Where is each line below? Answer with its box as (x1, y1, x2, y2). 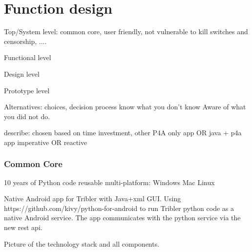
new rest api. (4, 222, 42, 232)
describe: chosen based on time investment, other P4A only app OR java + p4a (4, 127, 242, 138)
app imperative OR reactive (4, 137, 87, 147)
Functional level (4, 52, 51, 63)
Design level (4, 68, 40, 79)
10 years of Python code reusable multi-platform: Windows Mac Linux (4, 177, 215, 187)
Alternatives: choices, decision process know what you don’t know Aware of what (4, 102, 246, 112)
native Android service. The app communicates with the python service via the (4, 212, 241, 223)
